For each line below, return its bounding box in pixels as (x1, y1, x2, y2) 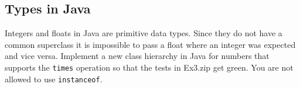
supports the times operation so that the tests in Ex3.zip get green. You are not (5, 61, 294, 73)
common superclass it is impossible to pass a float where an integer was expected (5, 38, 296, 50)
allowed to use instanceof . (5, 72, 103, 85)
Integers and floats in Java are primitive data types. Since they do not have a (5, 27, 282, 39)
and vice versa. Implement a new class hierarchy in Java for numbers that (5, 50, 270, 62)
